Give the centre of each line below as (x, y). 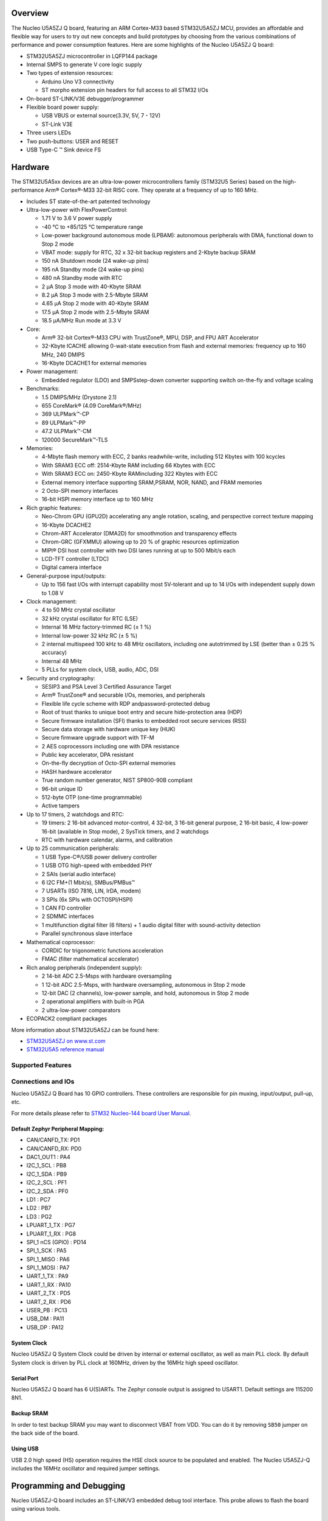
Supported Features (42, 1065)
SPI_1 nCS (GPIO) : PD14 (56, 1242)
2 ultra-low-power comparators (81, 1010)
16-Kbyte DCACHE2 (66, 525)
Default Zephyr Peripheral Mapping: (58, 1129)
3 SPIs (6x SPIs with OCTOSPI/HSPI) (87, 899)
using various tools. (36, 1509)
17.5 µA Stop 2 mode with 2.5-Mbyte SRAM (95, 312)
